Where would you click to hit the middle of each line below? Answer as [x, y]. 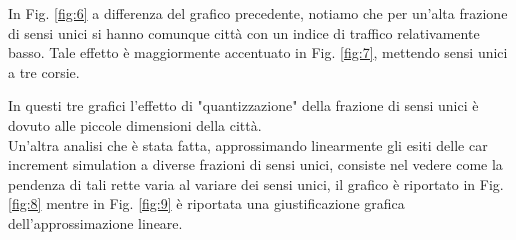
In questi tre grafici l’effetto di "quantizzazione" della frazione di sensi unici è [243, 105]
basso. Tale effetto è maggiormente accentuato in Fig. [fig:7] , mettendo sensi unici [258, 52]
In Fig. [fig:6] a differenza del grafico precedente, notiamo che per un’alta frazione [258, 13]
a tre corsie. [44, 71]
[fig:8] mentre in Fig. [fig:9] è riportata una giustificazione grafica [206, 203]
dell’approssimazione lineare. [95, 222]
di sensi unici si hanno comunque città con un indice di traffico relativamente [244, 32]
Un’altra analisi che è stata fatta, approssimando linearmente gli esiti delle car [248, 144]
